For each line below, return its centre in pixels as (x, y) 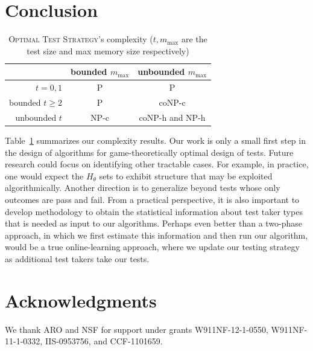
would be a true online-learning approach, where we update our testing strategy (152, 247)
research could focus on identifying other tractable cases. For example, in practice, (157, 164)
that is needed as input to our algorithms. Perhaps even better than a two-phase (154, 223)
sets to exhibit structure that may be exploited (186, 175)
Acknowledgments (81, 300)
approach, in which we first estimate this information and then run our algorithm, (156, 235)
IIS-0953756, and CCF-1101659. (104, 341)
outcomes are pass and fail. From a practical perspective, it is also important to (152, 199)
